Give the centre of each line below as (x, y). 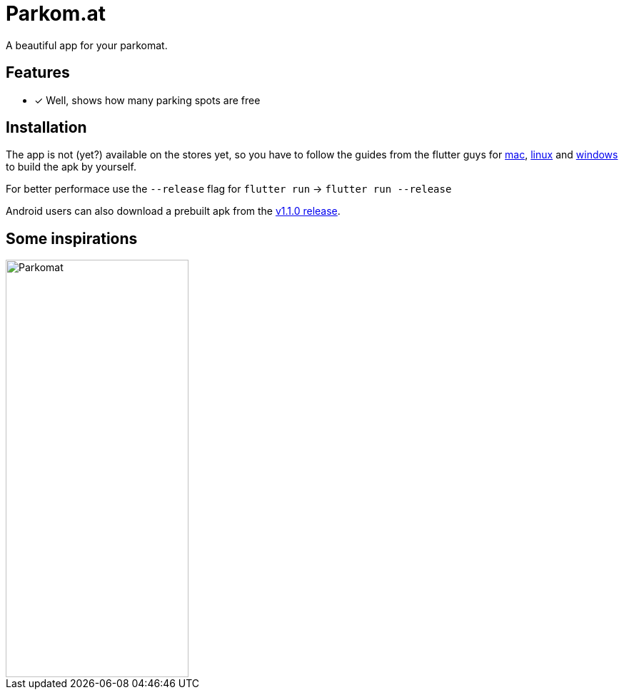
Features (38, 73)
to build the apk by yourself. (71, 167)
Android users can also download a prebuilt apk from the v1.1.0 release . (173, 211)
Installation (46, 128)
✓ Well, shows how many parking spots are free (147, 100)
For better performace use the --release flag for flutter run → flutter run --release (229, 189)
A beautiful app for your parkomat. (87, 45)
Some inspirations (72, 238)
